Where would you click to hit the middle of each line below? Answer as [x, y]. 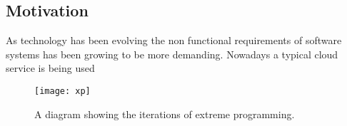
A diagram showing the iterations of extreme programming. [165, 114]
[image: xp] [62, 91]
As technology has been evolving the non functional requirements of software [174, 40]
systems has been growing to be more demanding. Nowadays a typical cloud [172, 54]
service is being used [50, 68]
